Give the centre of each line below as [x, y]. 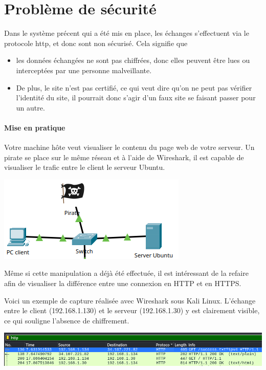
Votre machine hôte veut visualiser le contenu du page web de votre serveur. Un [129, 147]
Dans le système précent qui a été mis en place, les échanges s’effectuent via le [127, 33]
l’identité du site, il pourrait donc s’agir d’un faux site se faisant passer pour [136, 97]
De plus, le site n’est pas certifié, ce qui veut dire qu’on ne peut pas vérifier [134, 87]
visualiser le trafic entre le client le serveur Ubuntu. [85, 167]
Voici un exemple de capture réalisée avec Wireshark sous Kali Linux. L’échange [130, 300]
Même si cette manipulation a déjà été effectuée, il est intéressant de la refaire [126, 273]
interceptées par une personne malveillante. [84, 70]
